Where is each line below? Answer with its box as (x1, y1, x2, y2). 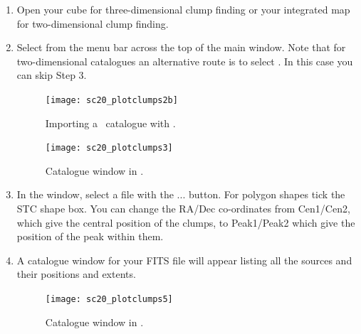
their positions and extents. (16, 266, 136, 281)
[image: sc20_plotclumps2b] (45, 95, 178, 105)
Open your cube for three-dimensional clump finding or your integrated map (16, 2, 350, 16)
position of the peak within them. (16, 229, 164, 244)
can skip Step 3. (16, 68, 87, 82)
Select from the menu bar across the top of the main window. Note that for (16, 40, 346, 55)
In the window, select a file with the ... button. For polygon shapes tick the (16, 187, 345, 202)
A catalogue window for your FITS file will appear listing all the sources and (16, 252, 352, 267)
